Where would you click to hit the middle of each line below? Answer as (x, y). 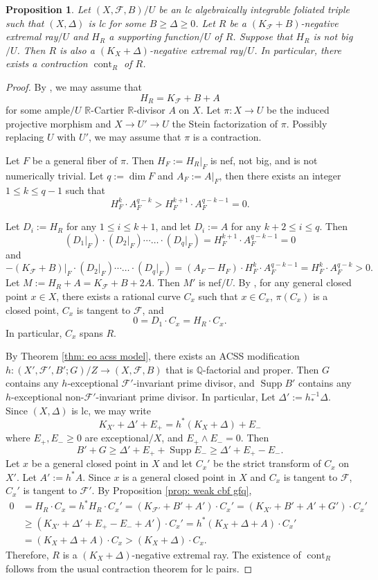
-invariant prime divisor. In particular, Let (186, 397)
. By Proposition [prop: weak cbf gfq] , (172, 490)
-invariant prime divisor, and (194, 383)
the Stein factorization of (225, 123)
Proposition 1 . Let (48, 9)
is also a (77, 50)
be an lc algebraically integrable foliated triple (254, 9)
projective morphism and (58, 123)
